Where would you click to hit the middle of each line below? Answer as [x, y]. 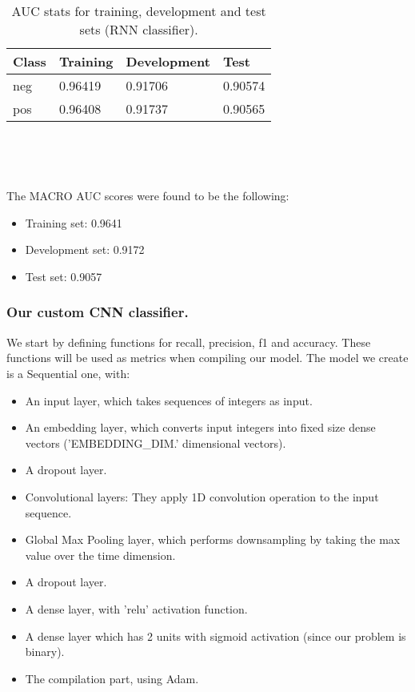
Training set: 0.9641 [74, 222]
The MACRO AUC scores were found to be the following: [148, 196]
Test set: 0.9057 [64, 276]
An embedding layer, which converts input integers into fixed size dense [200, 427]
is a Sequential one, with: [68, 373]
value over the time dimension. [100, 555]
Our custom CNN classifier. [98, 312]
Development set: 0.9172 [85, 249]
